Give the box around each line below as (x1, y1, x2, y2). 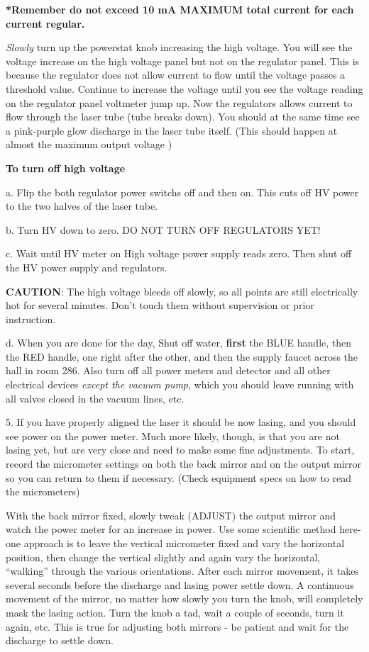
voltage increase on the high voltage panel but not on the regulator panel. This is (6, 53, 360, 68)
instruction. (6, 311, 56, 326)
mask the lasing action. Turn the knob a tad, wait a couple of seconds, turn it (6, 605, 344, 619)
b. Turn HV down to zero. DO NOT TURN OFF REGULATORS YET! (6, 222, 321, 237)
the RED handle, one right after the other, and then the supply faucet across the (6, 349, 358, 364)
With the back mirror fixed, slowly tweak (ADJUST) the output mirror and (6, 507, 336, 522)
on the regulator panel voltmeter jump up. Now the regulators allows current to (6, 95, 353, 110)
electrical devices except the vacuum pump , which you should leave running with (6, 377, 354, 392)
